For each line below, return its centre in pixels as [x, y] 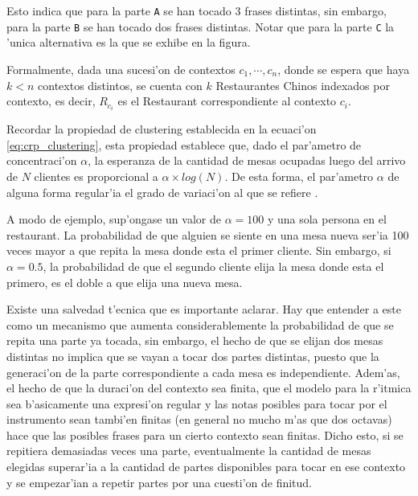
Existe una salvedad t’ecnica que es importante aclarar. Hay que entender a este [204, 309]
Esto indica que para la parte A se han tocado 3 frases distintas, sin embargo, [197, 10]
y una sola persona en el [327, 219]
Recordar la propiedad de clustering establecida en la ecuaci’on [162, 129]
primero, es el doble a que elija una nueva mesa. [125, 282]
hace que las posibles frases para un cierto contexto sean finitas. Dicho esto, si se [205, 435]
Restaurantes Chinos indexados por [303, 85]
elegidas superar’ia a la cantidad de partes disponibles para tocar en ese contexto [206, 467]
